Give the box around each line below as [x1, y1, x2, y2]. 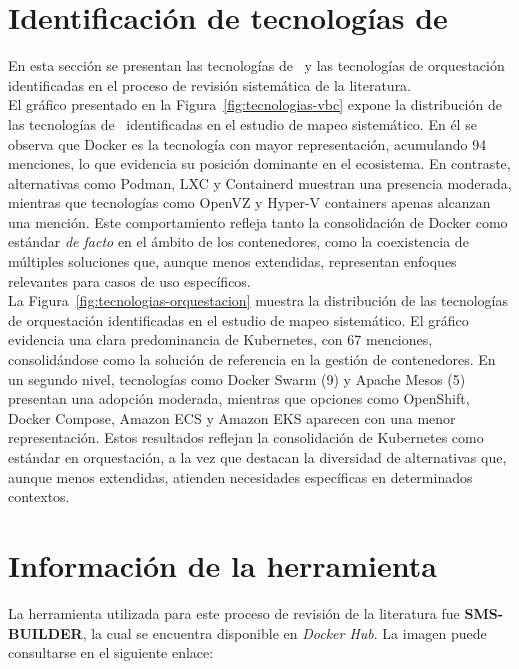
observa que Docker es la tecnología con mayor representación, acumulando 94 [8, 133, 487, 154]
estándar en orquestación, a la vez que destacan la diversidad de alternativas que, [8, 447, 507, 467]
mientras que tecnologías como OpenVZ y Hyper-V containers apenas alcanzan [8, 192, 491, 213]
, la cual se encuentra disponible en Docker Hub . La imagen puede [82, 622, 487, 643]
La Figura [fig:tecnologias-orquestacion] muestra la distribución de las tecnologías [8, 290, 508, 311]
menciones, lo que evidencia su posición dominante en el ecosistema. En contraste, [8, 153, 511, 174]
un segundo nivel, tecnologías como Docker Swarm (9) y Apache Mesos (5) [8, 368, 466, 389]
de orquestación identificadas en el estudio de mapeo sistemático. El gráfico [8, 309, 469, 330]
